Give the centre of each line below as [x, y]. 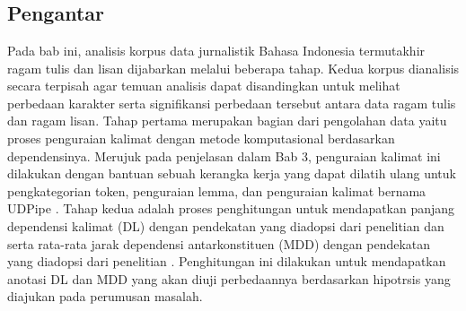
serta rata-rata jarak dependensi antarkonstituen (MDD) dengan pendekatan [219, 243]
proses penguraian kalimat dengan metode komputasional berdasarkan [201, 138]
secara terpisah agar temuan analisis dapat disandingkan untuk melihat [204, 86]
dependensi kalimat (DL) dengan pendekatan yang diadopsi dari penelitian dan [226, 225]
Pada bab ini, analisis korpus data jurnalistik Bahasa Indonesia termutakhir [216, 50]
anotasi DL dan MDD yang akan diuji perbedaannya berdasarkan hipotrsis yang [229, 278]
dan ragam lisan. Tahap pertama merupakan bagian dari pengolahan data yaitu [227, 121]
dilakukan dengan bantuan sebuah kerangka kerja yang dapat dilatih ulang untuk [232, 173]
